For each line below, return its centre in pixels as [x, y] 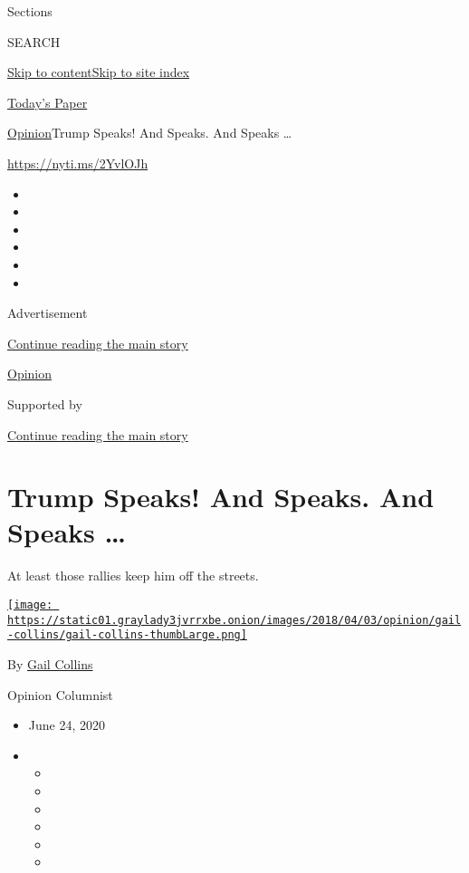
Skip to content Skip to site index [99, 72]
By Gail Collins [50, 663]
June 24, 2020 [67, 725]
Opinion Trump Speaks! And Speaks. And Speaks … [150, 133]
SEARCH [34, 41]
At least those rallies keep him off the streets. [133, 576]
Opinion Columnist [60, 694]
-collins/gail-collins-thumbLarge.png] [127, 635]
